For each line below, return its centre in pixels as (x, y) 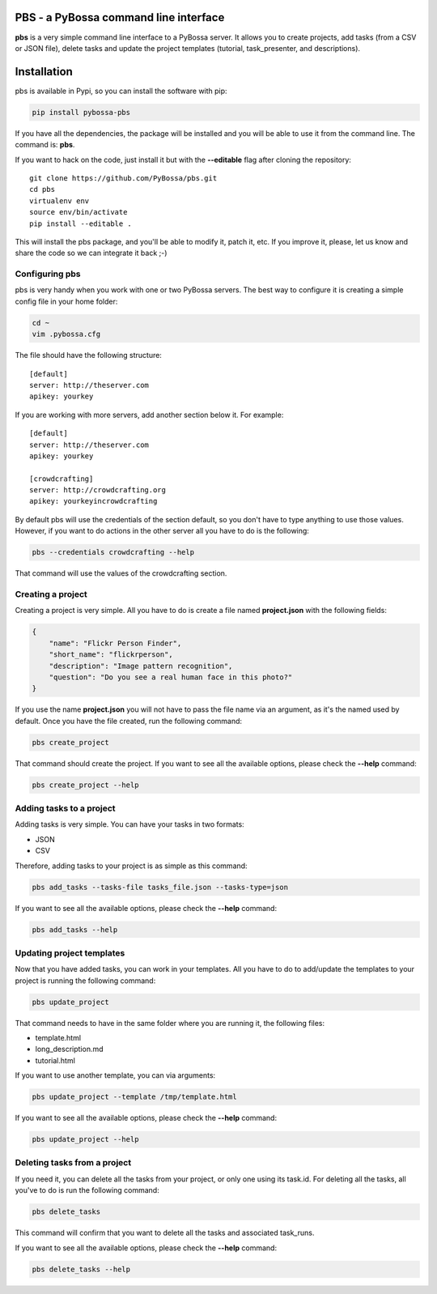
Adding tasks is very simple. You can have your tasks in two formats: (129, 824)
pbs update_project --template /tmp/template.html (135, 1097)
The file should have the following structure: (88, 355)
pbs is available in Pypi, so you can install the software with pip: (121, 91)
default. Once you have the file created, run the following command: (129, 721)
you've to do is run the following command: (87, 1190)
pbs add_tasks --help (75, 930)
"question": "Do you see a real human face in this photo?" (171, 677)
